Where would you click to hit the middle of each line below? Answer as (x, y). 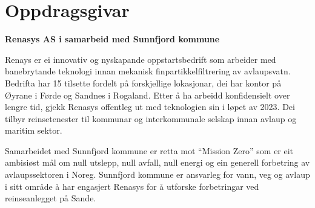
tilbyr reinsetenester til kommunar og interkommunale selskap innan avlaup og (151, 118)
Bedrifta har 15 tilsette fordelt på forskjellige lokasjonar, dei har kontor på (143, 83)
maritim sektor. (34, 130)
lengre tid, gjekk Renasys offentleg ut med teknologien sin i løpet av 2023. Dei (150, 107)
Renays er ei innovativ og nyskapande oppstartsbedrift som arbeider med (141, 59)
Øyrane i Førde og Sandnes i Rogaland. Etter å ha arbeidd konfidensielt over (148, 95)
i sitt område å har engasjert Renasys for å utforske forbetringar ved (132, 186)
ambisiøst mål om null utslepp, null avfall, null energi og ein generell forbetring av (157, 162)
